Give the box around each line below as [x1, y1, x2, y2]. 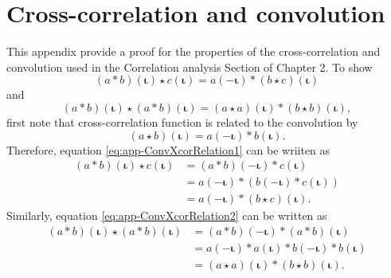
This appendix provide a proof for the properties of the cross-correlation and [6, 43, 381, 60]
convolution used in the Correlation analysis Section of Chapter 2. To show [6, 58, 373, 75]
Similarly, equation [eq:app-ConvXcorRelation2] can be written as [6, 207, 327, 224]
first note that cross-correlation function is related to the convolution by [6, 113, 358, 130]
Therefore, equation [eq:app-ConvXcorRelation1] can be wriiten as [6, 141, 330, 158]
